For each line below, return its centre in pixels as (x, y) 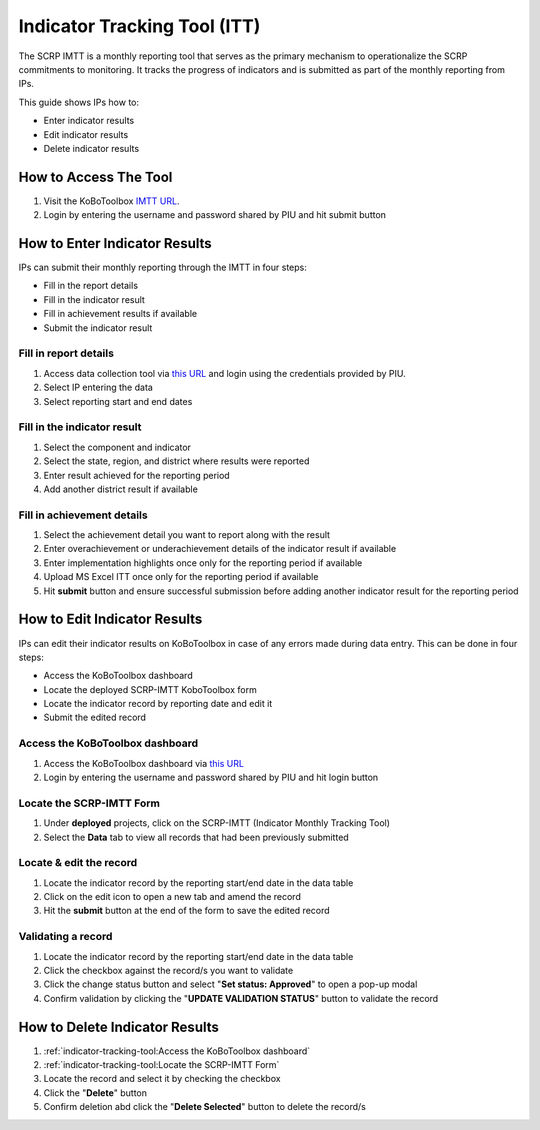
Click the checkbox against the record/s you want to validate (168, 970)
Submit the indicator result (98, 327)
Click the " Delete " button (95, 1092)
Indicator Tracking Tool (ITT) (139, 26)
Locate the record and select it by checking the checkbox (162, 1079)
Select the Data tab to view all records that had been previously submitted (196, 837)
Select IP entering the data (98, 387)
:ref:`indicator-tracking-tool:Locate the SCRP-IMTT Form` (161, 1065)
